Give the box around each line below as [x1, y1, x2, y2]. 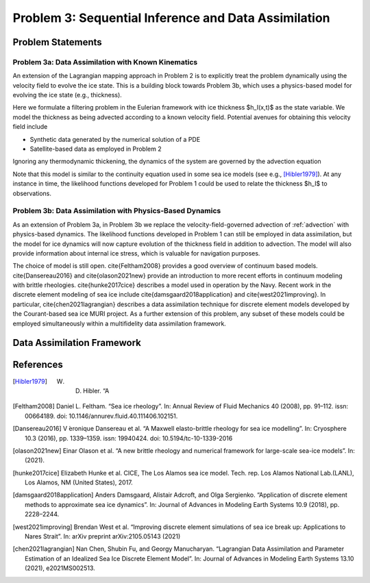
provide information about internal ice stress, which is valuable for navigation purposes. [12, 249, 260, 257]
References [12, 359, 63, 371]
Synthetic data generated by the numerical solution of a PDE [29, 135, 201, 143]
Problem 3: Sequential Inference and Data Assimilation [12, 10, 330, 25]
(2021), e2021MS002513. [25, 564, 95, 572]
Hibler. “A [82, 386, 110, 395]
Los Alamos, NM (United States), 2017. [25, 478, 133, 486]
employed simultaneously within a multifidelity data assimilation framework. [12, 319, 226, 327]
